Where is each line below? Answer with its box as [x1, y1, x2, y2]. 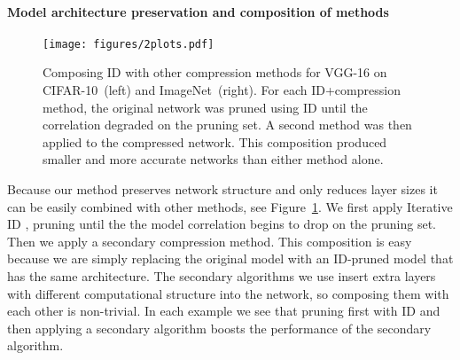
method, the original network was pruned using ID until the [43, 98, 368, 116]
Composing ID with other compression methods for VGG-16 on [43, 63, 387, 82]
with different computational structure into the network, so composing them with [7, 284, 449, 302]
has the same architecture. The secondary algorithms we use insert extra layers [7, 266, 436, 285]
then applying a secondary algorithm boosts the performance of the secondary [7, 318, 432, 337]
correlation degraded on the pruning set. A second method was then [43, 115, 412, 134]
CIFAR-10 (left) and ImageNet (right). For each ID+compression [43, 81, 401, 99]
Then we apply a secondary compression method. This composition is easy [7, 231, 412, 250]
